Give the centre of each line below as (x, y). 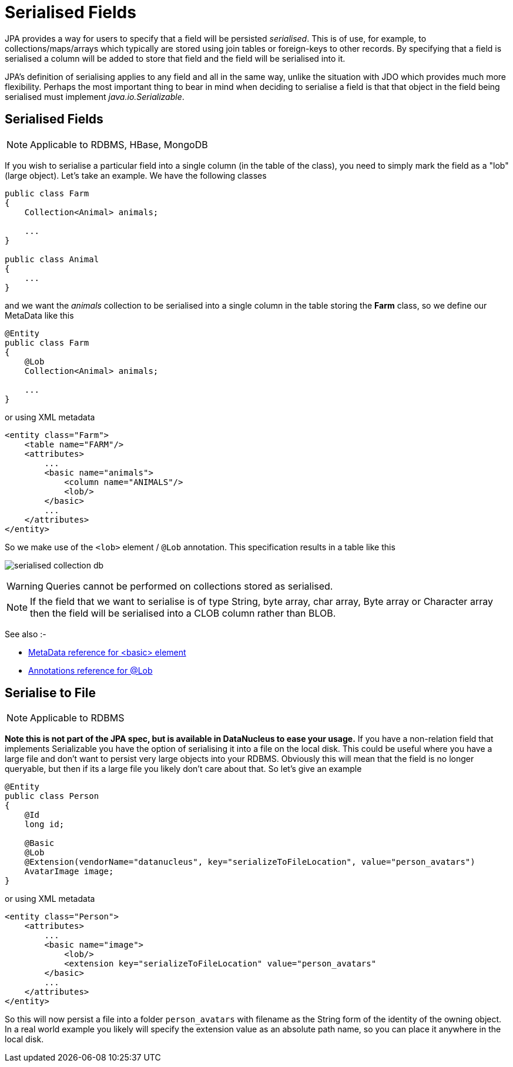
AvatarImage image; (69, 872)
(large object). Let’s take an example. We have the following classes (136, 175)
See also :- (26, 634)
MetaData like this (39, 315)
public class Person (52, 796)
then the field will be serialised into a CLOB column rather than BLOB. (183, 613)
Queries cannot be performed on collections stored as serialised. (189, 586)
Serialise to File (50, 693)
